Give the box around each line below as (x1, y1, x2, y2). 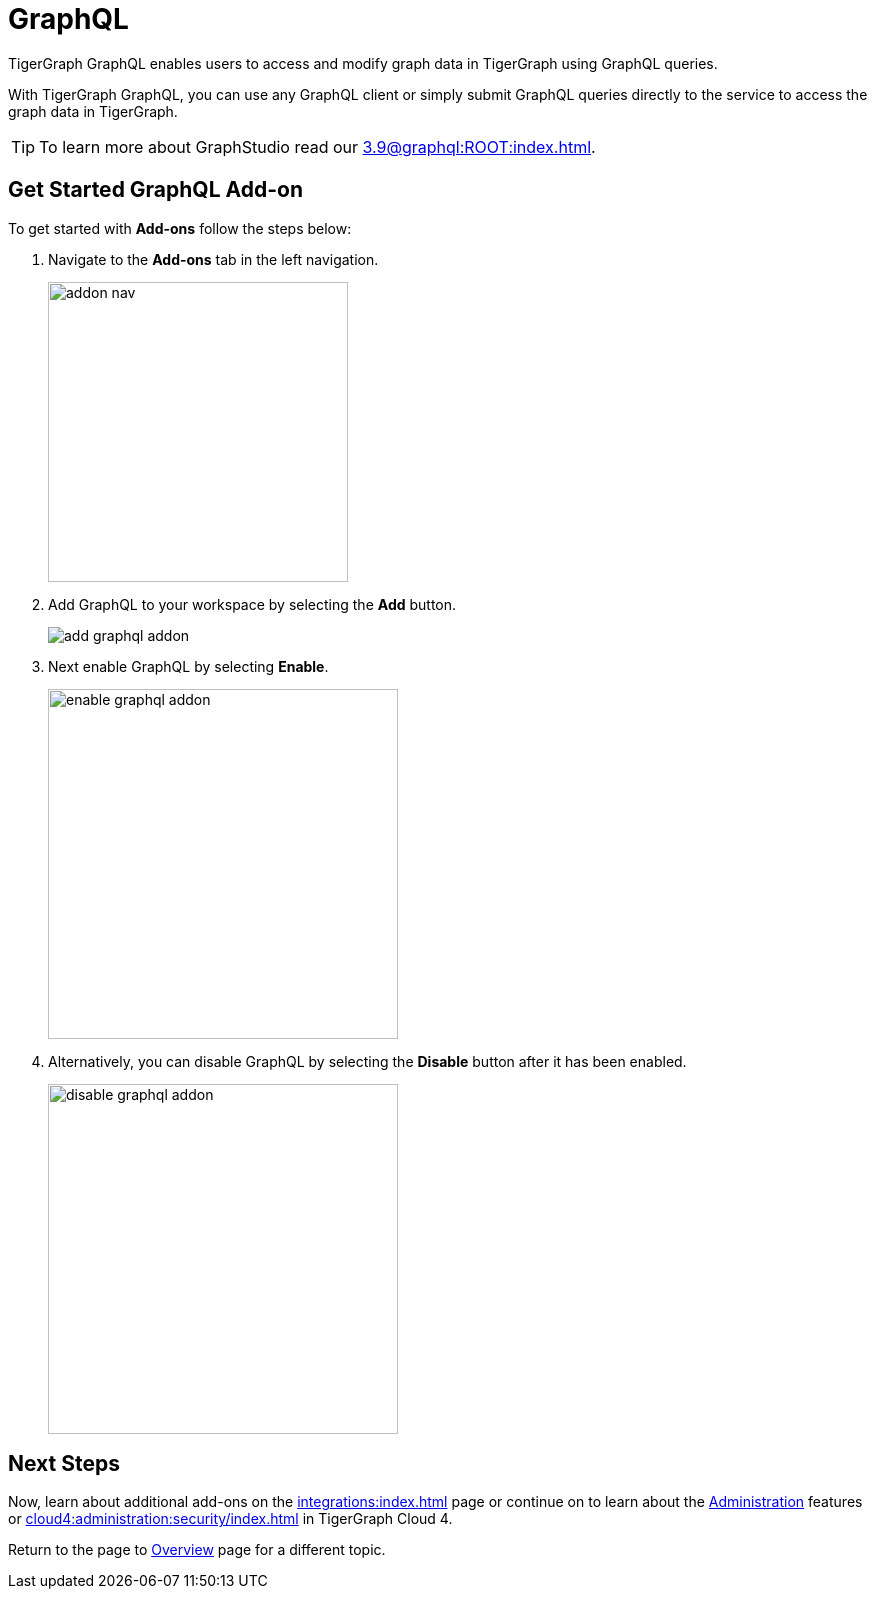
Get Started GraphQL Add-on (8, 177, 303, 203)
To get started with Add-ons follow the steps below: (8, 219, 352, 237)
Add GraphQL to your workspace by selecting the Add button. (48, 595, 457, 613)
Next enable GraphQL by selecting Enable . (48, 657, 329, 675)
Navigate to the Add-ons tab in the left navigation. (48, 250, 379, 268)
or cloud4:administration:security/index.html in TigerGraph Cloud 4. (8, 1510, 453, 1528)
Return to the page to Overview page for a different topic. (8, 1541, 386, 1559)
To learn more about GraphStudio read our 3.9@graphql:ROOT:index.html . (39, 136, 596, 157)
